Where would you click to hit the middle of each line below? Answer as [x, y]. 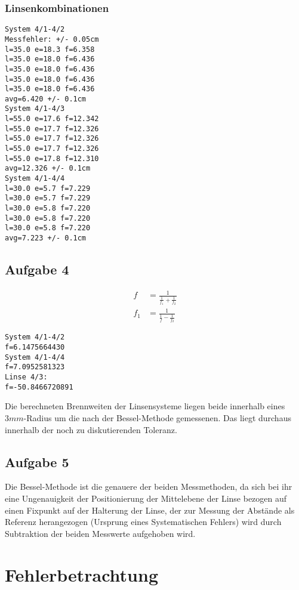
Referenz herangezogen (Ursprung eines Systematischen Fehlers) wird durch [143, 522]
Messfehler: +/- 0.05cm [52, 39]
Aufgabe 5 [37, 461]
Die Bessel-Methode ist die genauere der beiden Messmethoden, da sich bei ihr [149, 486]
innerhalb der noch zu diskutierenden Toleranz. [91, 429]
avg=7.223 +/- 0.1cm [46, 238]
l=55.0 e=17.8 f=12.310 [52, 158]
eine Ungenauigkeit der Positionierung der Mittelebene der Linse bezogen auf [146, 498]
